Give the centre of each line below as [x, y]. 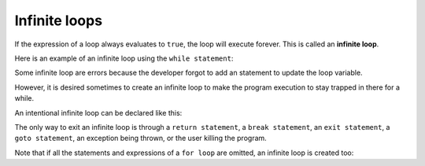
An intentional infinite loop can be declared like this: [98, 113]
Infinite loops [58, 20]
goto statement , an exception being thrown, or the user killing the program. [140, 138]
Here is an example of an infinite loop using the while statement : [124, 58]
